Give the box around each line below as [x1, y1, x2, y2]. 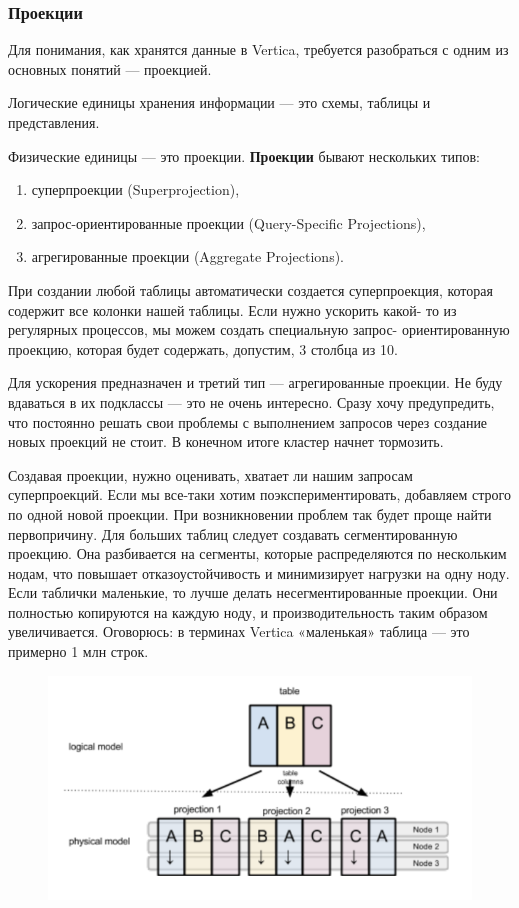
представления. [8, 112, 100, 132]
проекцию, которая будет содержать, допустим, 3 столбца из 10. [8, 338, 398, 359]
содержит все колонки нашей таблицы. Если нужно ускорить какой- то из [8, 299, 457, 320]
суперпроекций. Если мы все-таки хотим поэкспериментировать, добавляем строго [8, 484, 511, 505]
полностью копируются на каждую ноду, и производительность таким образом [8, 601, 488, 622]
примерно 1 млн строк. [8, 641, 149, 662]
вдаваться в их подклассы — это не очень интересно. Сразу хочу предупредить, [8, 391, 495, 412]
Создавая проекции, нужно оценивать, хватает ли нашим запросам [8, 464, 413, 485]
